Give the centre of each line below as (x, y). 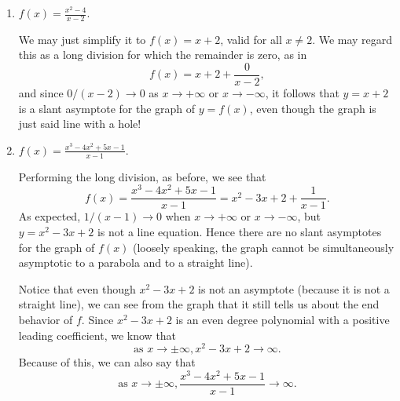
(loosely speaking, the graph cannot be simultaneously (264, 247)
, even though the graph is (313, 108)
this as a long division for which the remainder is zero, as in (163, 55)
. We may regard (352, 39)
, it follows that (302, 93)
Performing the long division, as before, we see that (142, 176)
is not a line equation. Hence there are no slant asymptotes (239, 232)
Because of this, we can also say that (107, 362)
